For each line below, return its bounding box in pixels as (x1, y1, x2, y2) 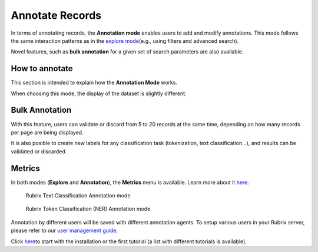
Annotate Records (11, 9, 102, 22)
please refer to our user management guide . (11, 227, 118, 234)
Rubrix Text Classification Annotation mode (25, 192, 131, 199)
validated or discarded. (11, 147, 67, 155)
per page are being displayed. (11, 129, 84, 136)
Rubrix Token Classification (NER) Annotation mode (25, 206, 151, 213)
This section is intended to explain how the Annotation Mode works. (11, 79, 178, 86)
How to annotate (11, 63, 73, 73)
